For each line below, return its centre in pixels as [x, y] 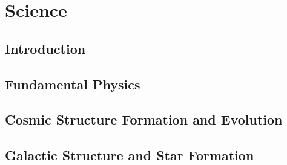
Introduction [45, 48]
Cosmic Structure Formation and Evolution [144, 119]
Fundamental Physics [73, 84]
